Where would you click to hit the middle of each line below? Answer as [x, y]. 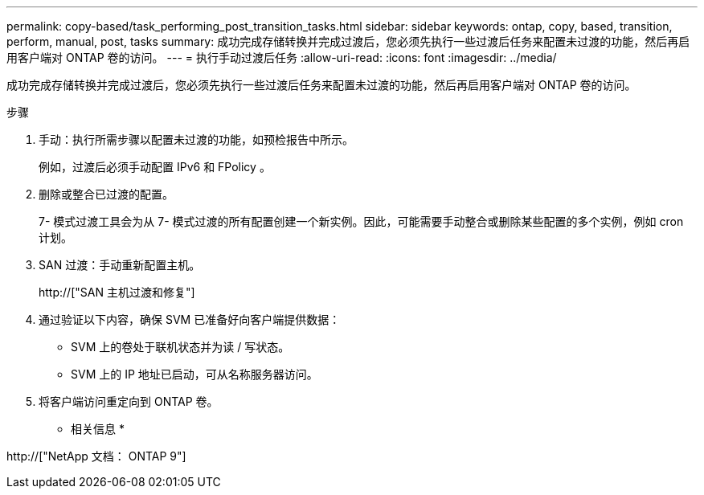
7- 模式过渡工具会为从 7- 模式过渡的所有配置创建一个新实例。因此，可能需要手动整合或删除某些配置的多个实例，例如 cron [361, 221]
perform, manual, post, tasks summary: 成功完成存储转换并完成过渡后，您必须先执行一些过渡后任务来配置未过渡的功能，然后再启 [348, 41]
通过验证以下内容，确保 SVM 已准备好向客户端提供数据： [190, 319]
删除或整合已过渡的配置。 [106, 194]
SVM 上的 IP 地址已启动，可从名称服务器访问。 [194, 374]
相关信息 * [98, 429]
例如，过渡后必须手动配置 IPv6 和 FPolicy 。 [155, 167]
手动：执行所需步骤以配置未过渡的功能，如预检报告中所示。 [196, 139]
